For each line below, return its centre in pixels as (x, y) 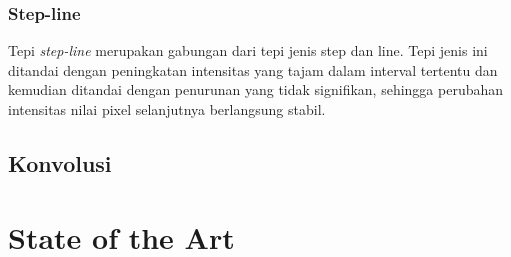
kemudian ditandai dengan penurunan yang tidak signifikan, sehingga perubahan (256, 89)
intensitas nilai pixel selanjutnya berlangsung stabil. (167, 109)
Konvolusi (60, 162)
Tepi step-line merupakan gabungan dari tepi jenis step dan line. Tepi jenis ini (248, 50)
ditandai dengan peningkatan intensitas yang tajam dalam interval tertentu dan (253, 69)
